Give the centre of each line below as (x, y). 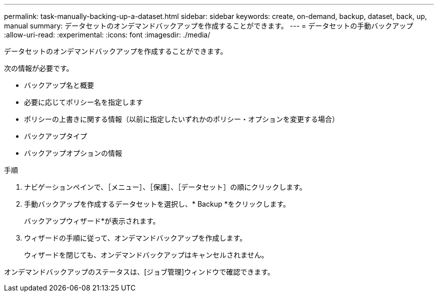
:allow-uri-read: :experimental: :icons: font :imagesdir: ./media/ (107, 35)
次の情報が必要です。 (39, 68)
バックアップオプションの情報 (73, 153)
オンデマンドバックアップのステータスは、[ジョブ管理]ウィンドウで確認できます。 (139, 272)
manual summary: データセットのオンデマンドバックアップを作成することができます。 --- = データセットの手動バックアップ (209, 26)
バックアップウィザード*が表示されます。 (92, 221)
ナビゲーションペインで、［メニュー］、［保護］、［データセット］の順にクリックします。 (165, 187)
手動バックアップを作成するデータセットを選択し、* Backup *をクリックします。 (157, 204)
